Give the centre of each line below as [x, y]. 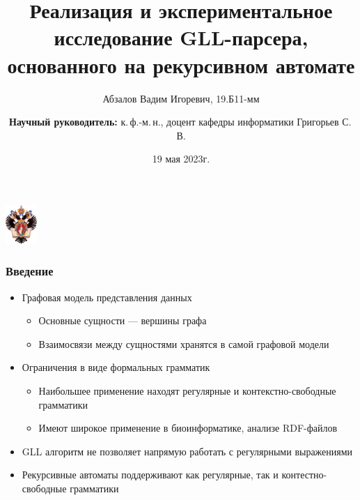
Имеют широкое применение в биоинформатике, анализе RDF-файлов [188, 428]
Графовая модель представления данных [107, 297]
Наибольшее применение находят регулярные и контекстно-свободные [187, 391]
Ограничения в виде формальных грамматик [116, 367]
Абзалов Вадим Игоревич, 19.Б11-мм [181, 98]
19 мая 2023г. [181, 159]
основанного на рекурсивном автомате [181, 65]
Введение [30, 271]
